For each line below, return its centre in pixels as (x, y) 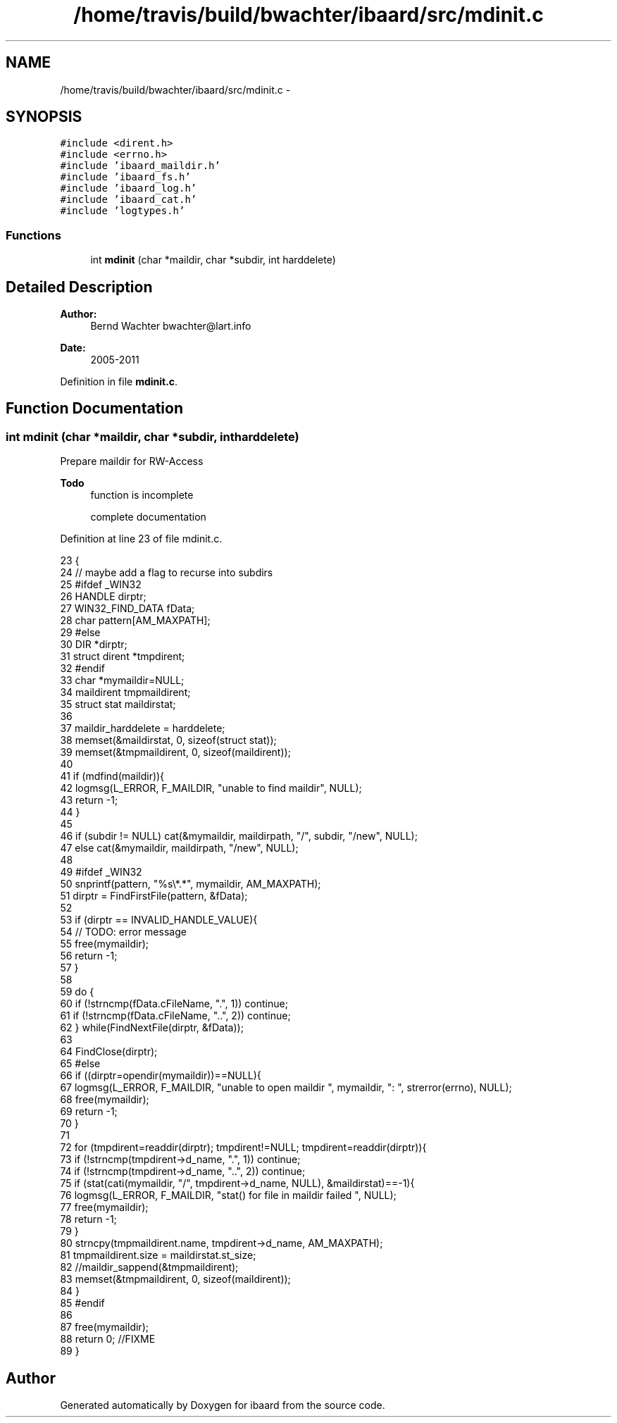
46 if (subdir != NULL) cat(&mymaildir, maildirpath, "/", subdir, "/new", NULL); (239, 836)
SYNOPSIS (44, 117)
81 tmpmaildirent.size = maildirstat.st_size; (158, 1255)
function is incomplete (142, 495)
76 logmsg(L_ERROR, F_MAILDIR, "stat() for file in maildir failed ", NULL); (228, 1195)
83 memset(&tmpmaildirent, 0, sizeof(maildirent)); (175, 1279)
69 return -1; (89, 1112)
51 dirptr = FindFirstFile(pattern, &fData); (154, 896)
